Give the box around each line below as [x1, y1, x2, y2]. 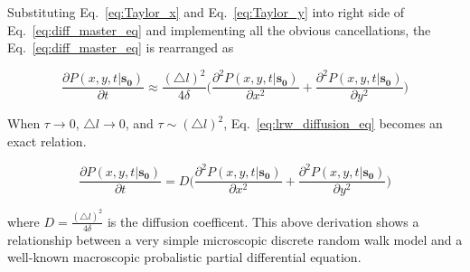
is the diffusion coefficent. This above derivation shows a [107, 211, 419, 230]
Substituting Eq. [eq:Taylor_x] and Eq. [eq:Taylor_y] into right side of [7, 3, 405, 21]
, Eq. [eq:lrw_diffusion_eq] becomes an [223, 114, 443, 133]
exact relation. [7, 131, 87, 150]
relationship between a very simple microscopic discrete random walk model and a [7, 230, 463, 249]
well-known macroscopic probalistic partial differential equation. [7, 248, 362, 267]
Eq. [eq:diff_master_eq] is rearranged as [7, 38, 234, 57]
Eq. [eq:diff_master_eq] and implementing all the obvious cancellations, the [7, 20, 431, 39]
